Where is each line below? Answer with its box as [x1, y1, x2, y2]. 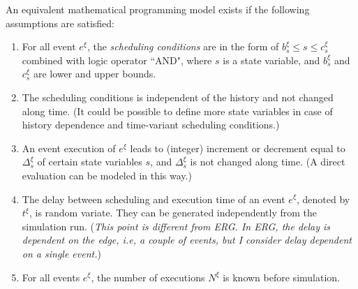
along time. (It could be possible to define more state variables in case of [22, 103, 333, 118]
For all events [22, 269, 80, 284]
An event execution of [22, 140, 116, 155]
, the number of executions [91, 269, 205, 284]
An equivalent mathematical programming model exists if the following [6, 2, 310, 16]
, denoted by [296, 191, 350, 206]
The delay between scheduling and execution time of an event [22, 191, 285, 206]
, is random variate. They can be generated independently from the [29, 205, 318, 220]
